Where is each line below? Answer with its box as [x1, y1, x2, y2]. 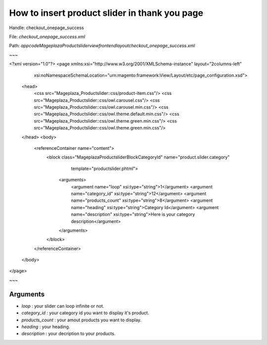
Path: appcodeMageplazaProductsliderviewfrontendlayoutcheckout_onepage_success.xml [9, 43, 195, 49]
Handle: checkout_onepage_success [9, 25, 84, 31]
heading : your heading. [21, 324, 70, 330]
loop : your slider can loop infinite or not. [21, 303, 104, 309]
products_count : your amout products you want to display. [21, 317, 142, 323]
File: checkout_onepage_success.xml [9, 34, 86, 40]
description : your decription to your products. [21, 331, 116, 337]
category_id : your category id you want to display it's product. [21, 310, 149, 316]
